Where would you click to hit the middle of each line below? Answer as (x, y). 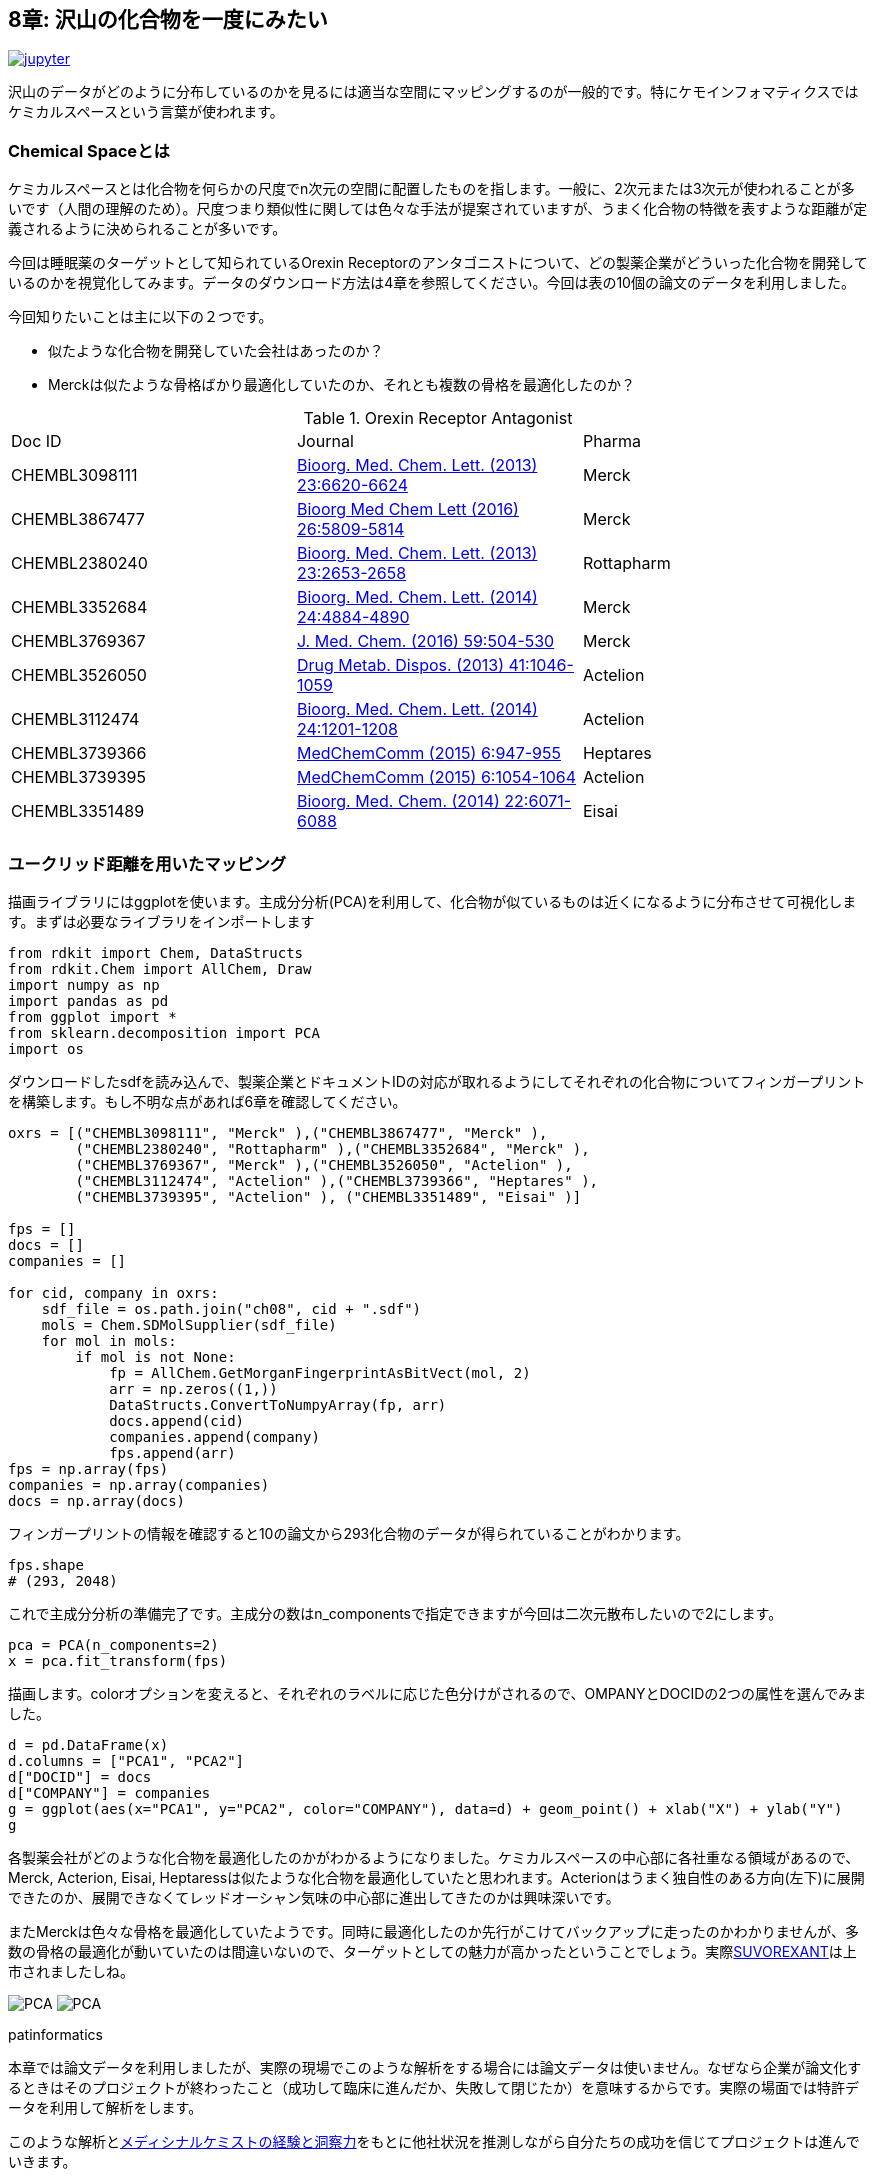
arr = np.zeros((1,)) (193, 1388)
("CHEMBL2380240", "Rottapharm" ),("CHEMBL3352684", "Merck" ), (332, 1148)
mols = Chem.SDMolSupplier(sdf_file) (189, 1324)
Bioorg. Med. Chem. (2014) (398, 801)
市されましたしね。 (71, 1971)
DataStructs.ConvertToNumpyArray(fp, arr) (278, 1404)
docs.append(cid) (177, 1420)
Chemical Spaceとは (89, 150)
